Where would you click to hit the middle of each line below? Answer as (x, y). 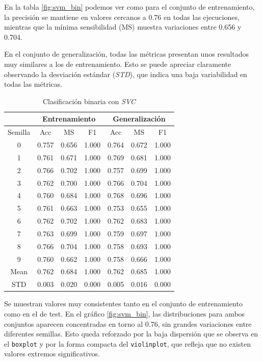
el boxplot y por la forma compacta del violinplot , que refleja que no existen (127, 343)
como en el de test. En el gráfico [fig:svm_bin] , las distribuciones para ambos (125, 313)
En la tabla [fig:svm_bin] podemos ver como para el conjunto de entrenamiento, (129, 7)
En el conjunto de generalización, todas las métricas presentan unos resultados (126, 54)
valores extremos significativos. (52, 354)
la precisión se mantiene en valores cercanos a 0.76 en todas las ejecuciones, (122, 17)
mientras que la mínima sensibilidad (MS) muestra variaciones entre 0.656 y (123, 27)
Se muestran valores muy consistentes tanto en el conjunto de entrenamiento (123, 304)
